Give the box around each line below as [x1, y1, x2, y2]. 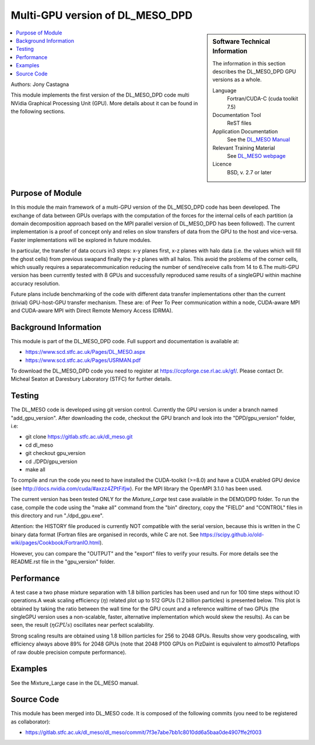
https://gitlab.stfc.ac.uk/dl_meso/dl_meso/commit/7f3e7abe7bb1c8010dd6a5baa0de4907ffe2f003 [25, 729, 262, 736]
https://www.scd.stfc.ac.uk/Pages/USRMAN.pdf [25, 357, 141, 364]
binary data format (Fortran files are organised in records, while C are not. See [10, 531, 199, 538]
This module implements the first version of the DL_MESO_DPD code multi [10, 91, 190, 99]
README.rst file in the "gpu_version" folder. [10, 558, 116, 565]
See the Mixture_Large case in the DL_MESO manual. [10, 679, 139, 687]
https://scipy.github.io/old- [199, 531, 264, 538]
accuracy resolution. [10, 280, 61, 287]
